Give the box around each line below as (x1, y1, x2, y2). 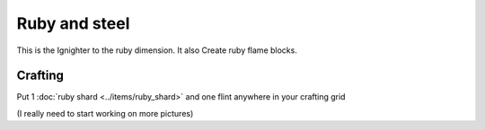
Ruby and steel (16, 13, 130, 33)
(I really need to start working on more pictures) (16, 108, 194, 118)
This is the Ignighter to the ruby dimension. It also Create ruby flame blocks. (16, 45, 298, 56)
